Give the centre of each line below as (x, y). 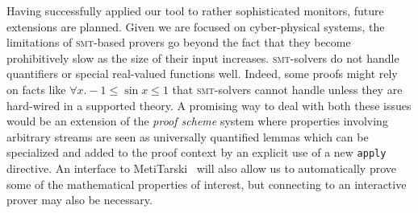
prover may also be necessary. (79, 200)
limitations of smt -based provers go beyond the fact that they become (179, 42)
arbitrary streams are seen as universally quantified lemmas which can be (188, 136)
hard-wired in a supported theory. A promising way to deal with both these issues (209, 105)
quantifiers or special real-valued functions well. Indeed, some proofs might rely (202, 74)
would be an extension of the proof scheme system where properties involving (197, 121)
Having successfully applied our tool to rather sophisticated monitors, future (195, 10)
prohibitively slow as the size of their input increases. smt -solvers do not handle (203, 57)
